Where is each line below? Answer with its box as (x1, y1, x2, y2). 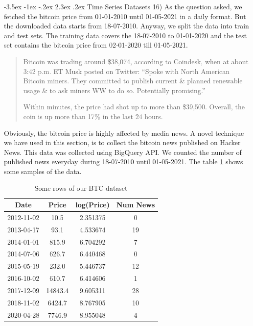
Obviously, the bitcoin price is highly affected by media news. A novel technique (4, 127, 244, 138)
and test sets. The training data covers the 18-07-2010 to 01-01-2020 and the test (4, 30, 247, 40)
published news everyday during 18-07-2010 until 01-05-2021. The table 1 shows (4, 156, 243, 167)
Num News (116, 200, 155, 210)
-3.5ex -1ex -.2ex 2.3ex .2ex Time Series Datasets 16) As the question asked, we (4, 1, 242, 11)
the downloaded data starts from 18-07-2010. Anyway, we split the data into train (4, 21, 249, 31)
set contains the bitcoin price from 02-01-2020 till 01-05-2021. (4, 40, 188, 50)
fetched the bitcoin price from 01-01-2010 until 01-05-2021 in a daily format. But (4, 11, 246, 21)
